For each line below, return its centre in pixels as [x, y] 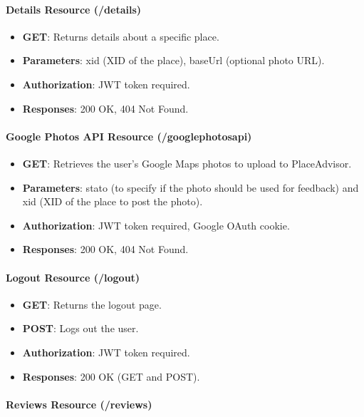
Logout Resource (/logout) [73, 277]
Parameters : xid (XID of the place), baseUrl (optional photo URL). [173, 60]
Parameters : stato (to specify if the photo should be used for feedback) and [191, 187]
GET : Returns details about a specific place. [121, 36]
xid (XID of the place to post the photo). [113, 201]
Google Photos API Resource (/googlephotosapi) [129, 136]
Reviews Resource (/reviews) [79, 404]
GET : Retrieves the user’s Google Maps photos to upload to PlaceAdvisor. [187, 163]
